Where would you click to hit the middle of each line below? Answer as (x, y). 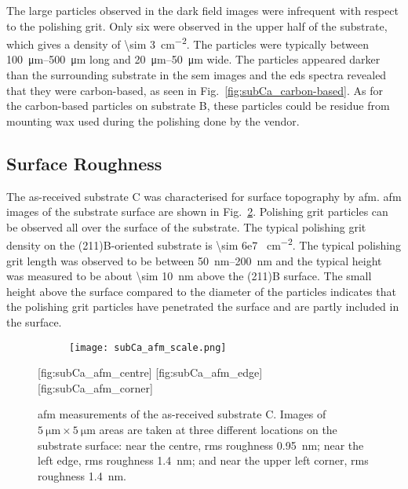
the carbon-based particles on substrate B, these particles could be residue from (198, 106)
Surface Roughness (84, 163)
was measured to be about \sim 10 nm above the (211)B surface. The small (189, 276)
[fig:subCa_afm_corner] (95, 387)
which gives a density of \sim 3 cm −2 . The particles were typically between (188, 43)
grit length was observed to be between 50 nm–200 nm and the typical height (194, 260)
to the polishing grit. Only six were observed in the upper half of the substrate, (197, 26)
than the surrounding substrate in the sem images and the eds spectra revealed (197, 75)
